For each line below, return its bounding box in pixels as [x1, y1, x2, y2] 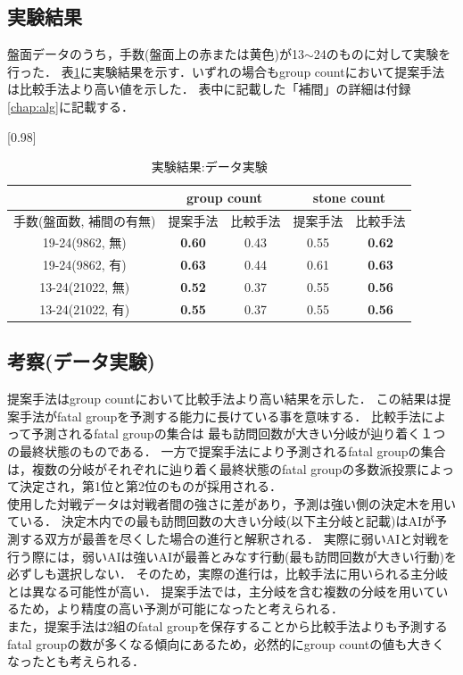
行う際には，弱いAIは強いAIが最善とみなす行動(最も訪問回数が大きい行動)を [7, 546, 457, 565]
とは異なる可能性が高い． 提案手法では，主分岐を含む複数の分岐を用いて [7, 581, 436, 600]
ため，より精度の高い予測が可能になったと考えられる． [19, 599, 344, 618]
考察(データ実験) [7, 347, 155, 375]
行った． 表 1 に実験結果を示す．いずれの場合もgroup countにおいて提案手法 [7, 62, 445, 80]
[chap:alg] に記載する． [7, 96, 134, 115]
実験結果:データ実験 [151, 157, 268, 176]
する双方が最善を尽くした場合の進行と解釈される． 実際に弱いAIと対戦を [19, 529, 451, 548]
